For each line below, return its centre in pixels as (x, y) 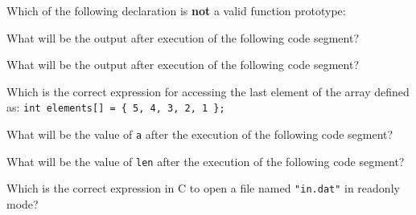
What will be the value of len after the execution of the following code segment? (206, 161)
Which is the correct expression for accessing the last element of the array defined (208, 91)
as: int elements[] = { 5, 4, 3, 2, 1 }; (116, 107)
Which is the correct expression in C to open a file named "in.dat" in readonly (203, 188)
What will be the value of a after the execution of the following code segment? (200, 134)
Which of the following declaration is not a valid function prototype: (176, 10)
